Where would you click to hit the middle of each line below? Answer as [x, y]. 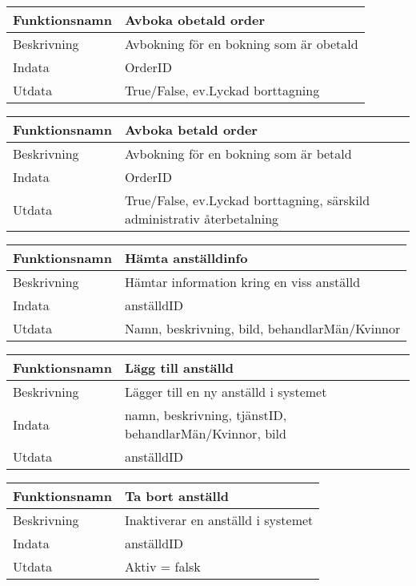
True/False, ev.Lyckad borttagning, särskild [247, 200]
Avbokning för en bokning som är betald [238, 154]
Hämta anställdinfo [186, 258]
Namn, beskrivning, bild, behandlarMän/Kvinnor [262, 328]
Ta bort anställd [176, 496]
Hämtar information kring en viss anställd [242, 282]
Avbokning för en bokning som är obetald [241, 44]
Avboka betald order [191, 129]
